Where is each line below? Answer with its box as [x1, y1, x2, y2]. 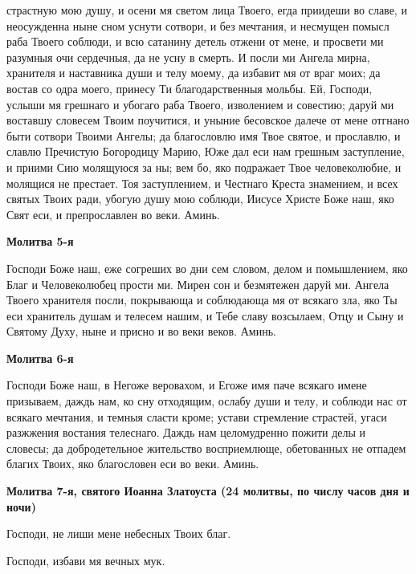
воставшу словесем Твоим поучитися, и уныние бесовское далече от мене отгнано [6, 112, 410, 128]
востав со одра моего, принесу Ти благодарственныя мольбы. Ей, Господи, [6, 79, 373, 96]
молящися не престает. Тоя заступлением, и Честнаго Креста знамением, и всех [6, 174, 398, 191]
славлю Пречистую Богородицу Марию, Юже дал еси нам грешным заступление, [6, 143, 405, 160]
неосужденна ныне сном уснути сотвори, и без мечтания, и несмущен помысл [6, 17, 389, 34]
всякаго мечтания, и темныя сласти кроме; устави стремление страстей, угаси [6, 408, 387, 425]
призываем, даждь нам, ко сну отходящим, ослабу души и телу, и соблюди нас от [6, 393, 407, 409]
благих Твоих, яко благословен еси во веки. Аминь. [6, 455, 259, 472]
